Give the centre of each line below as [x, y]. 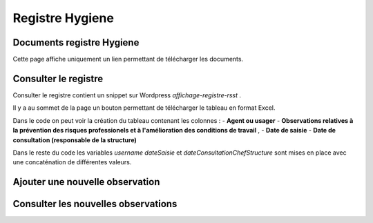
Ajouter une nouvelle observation [86, 182]
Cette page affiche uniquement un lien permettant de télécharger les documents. [128, 59]
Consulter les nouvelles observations [95, 204]
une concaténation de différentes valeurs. [72, 162]
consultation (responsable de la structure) [75, 140]
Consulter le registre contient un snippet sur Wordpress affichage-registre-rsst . [127, 95]
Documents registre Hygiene [76, 42]
